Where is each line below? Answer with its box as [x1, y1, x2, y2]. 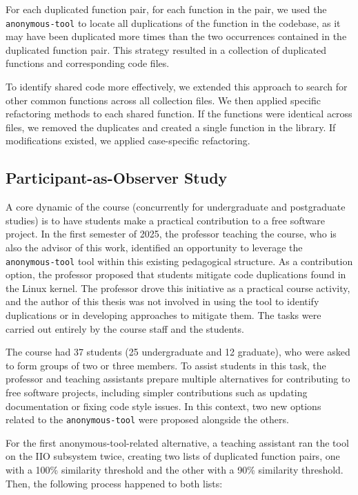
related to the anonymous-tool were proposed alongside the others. [6, 412, 289, 427]
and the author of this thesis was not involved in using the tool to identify [6, 294, 319, 309]
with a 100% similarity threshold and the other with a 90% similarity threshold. [6, 463, 344, 477]
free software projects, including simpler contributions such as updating [6, 385, 308, 399]
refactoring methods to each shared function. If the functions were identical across [6, 106, 352, 121]
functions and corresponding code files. [6, 56, 170, 70]
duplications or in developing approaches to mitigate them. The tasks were [6, 308, 321, 322]
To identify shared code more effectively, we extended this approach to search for [6, 79, 348, 94]
